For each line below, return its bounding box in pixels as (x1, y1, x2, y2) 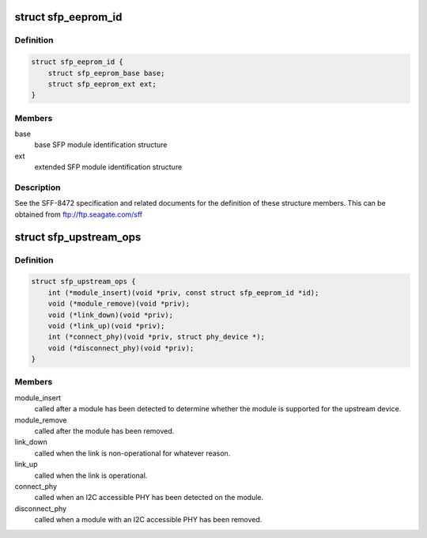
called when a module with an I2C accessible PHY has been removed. (34, 515, 263, 525)
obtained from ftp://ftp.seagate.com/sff (14, 210, 143, 219)
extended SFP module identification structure (34, 162, 183, 172)
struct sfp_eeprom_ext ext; (47, 79, 157, 89)
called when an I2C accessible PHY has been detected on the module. (34, 493, 264, 502)
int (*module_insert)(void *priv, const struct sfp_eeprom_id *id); (47, 288, 319, 297)
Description (14, 182, 61, 193)
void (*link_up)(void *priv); (47, 321, 165, 330)
